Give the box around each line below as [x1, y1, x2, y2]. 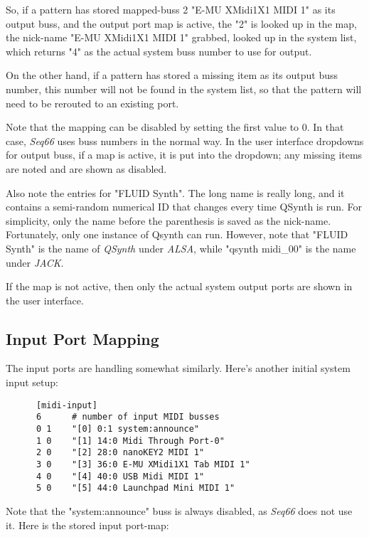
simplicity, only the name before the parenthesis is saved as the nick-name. [6, 213, 331, 228]
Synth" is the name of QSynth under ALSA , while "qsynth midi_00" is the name [6, 240, 356, 255]
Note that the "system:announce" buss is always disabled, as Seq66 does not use [6, 503, 353, 518]
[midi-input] [36, 400, 97, 410]
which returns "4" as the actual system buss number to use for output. [6, 43, 312, 58]
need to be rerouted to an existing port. [6, 95, 179, 110]
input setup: [6, 375, 58, 390]
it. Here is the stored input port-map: [6, 517, 169, 532]
